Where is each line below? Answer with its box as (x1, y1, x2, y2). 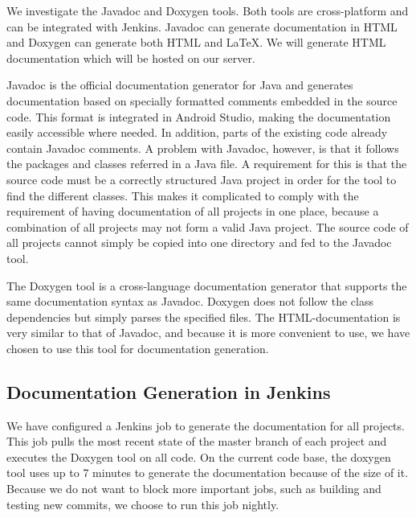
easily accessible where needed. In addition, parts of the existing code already (6, 124, 388, 141)
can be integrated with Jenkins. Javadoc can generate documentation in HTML (6, 18, 398, 35)
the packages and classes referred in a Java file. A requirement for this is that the (6, 155, 407, 172)
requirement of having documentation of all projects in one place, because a (6, 203, 379, 220)
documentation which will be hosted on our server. (6, 49, 255, 66)
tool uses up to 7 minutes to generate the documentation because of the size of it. (6, 464, 409, 481)
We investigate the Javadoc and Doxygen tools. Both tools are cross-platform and (6, 2, 409, 18)
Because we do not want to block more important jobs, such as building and (6, 480, 381, 497)
